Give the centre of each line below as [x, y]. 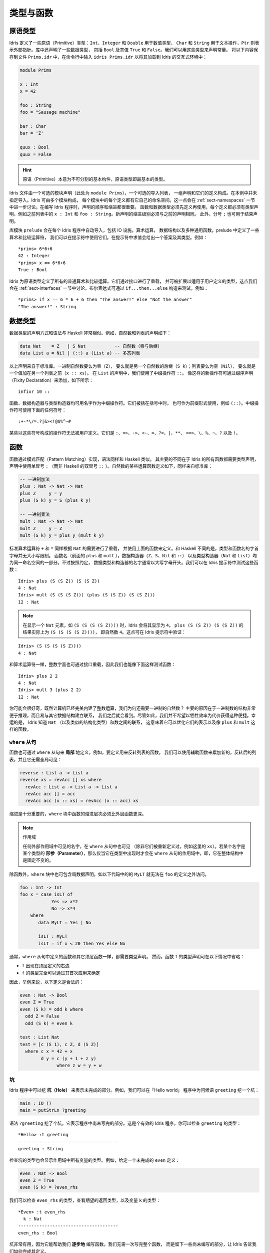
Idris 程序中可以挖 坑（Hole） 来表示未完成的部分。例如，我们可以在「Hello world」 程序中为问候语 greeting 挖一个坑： [134, 1090]
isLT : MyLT [53, 936]
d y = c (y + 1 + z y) [69, 1058]
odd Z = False [42, 1016]
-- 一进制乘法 [35, 514]
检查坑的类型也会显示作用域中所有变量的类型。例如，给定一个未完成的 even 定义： [94, 1160]
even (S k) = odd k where [51, 1009]
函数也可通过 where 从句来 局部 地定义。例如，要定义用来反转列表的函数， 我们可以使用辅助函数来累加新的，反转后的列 [133, 752]
